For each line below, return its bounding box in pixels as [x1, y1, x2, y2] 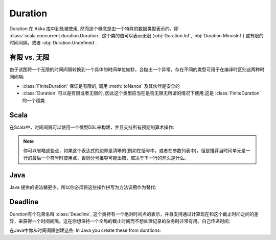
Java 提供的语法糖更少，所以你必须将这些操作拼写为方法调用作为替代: [9, 184, 157, 190]
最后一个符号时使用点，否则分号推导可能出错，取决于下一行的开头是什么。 [32, 155, 189, 161]
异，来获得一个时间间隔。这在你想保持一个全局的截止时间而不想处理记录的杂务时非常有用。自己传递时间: [9, 218, 231, 224]
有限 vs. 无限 [9, 53, 50, 62]
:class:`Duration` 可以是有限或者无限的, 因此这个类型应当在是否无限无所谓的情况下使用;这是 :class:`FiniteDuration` [22, 90, 261, 97]
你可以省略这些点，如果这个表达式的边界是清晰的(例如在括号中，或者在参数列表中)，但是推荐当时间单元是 [23, 148, 246, 154]
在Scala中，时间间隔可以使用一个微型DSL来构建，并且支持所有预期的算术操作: [9, 124, 175, 130]
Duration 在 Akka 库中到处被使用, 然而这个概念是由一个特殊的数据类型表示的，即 [9, 26, 179, 32]
